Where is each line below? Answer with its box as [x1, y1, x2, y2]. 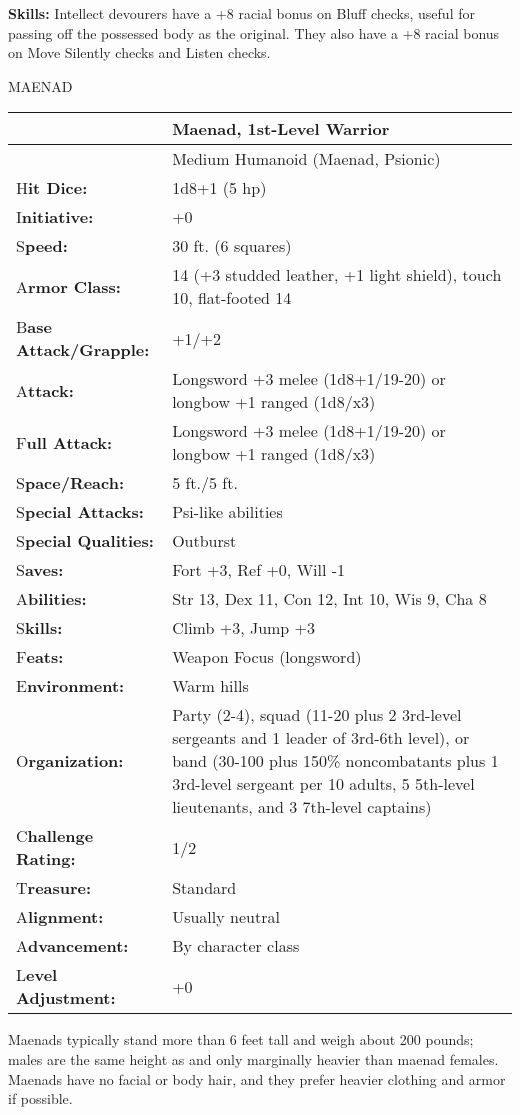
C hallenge [16, 824, 94, 848]
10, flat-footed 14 [172, 286, 292, 310]
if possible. [8, 1088, 73, 1109]
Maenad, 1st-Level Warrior [172, 117, 390, 141]
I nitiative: [16, 205, 94, 229]
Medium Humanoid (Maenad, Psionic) [172, 147, 441, 171]
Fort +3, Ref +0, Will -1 [172, 558, 346, 582]
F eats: [16, 645, 64, 669]
